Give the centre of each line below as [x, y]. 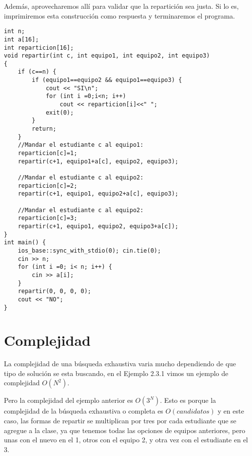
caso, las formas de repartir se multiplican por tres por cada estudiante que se [120, 421]
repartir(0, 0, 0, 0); [54, 291]
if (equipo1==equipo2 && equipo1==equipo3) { [107, 80]
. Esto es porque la [188, 400]
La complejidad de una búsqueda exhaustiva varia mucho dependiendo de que [120, 364]
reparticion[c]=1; [48, 153]
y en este [231, 411]
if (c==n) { [37, 72]
